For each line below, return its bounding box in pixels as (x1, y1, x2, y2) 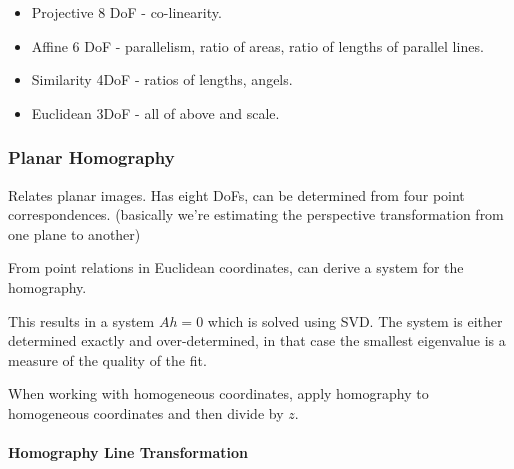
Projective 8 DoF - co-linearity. (31, 2, 222, 22)
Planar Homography (8, 145, 175, 170)
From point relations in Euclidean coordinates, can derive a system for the (8, 257, 464, 278)
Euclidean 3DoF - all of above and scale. (31, 102, 280, 123)
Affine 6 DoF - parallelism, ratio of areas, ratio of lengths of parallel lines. (31, 35, 484, 56)
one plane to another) (8, 223, 141, 244)
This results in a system (8, 310, 155, 331)
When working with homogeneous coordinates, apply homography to (8, 383, 429, 404)
